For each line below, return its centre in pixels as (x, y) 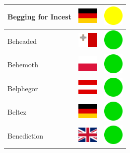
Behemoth (23, 65)
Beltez (17, 112)
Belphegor (23, 88)
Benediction (26, 136)
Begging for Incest (39, 16)
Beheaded (22, 41)
